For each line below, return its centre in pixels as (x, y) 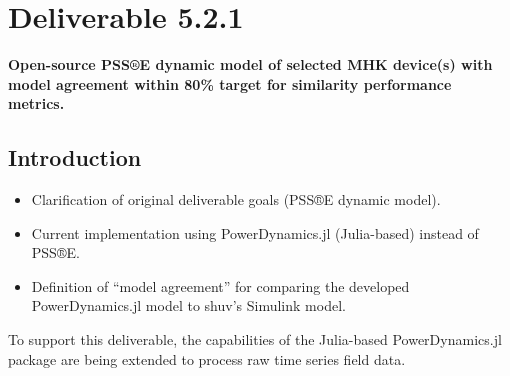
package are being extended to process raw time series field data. (207, 358)
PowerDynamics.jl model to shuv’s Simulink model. (188, 305)
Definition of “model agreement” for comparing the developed (220, 285)
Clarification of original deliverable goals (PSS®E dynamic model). (236, 199)
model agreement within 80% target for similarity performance (230, 83)
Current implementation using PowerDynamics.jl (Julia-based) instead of (255, 232)
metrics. (36, 103)
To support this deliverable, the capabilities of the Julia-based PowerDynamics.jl (255, 339)
